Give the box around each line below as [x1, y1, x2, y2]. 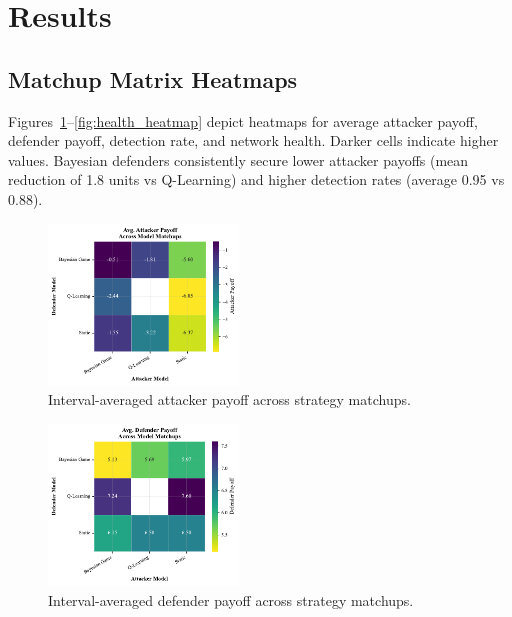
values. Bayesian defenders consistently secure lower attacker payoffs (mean [8, 149, 469, 170]
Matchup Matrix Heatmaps [8, 63, 298, 94]
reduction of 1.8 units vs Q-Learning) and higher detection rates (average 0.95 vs [8, 169, 505, 190]
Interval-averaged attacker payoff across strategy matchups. [48, 389, 411, 410]
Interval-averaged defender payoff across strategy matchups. [48, 589, 414, 610]
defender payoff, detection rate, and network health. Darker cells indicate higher [8, 130, 499, 151]
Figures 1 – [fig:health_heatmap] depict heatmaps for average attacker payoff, [8, 110, 478, 131]
